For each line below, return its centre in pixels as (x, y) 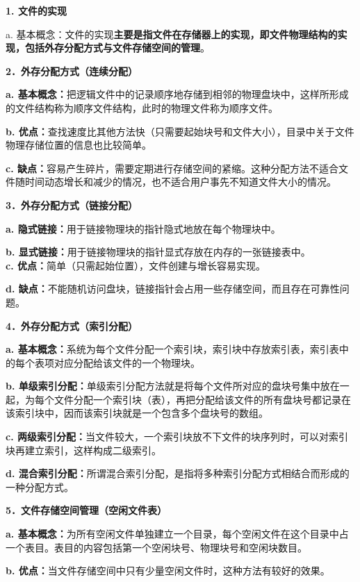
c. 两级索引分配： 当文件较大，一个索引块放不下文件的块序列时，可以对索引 (177, 436)
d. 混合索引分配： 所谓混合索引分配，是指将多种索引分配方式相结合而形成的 (178, 473)
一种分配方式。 (40, 487)
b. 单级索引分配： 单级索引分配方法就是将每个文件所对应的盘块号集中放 (168, 386)
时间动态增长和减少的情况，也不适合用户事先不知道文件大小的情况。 (180, 182)
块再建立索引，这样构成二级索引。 (83, 450)
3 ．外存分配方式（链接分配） (72, 205)
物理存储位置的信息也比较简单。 (79, 145)
